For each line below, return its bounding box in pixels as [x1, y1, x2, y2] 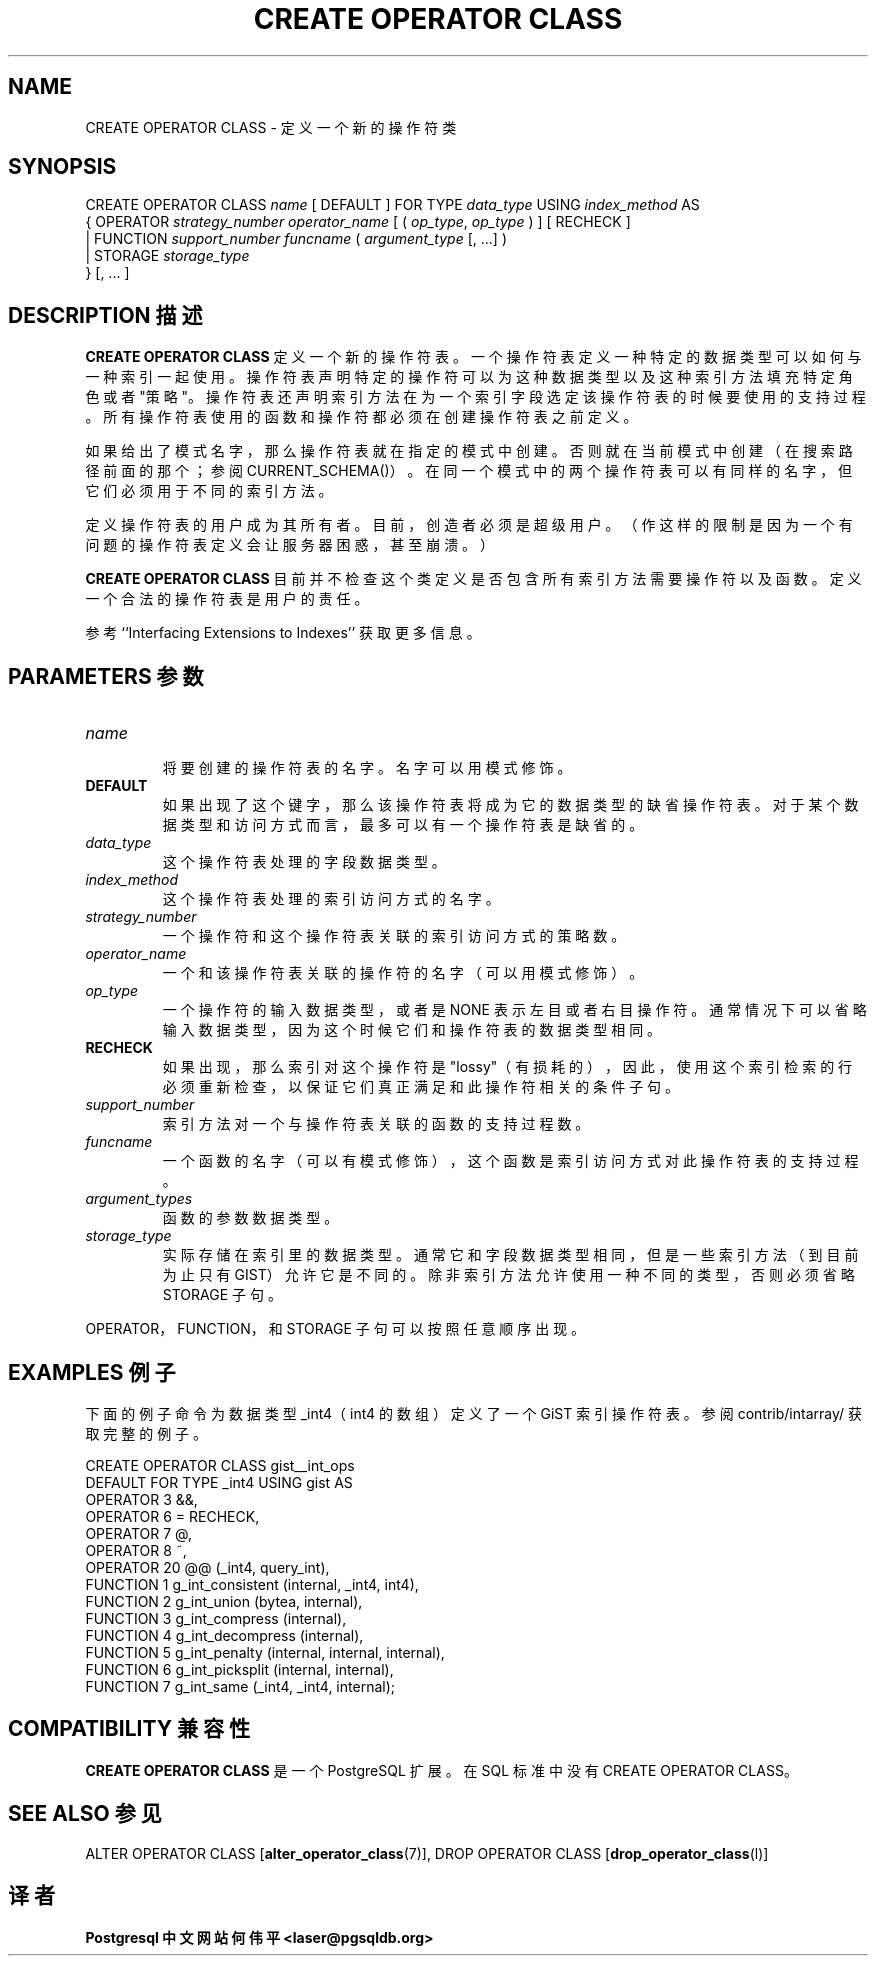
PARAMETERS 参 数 [8, 663, 204, 689]
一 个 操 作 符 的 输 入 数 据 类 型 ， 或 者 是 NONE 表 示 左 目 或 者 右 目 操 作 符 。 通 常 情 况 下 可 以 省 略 [162, 1001, 867, 1019]
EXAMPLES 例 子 [8, 1359, 176, 1385]
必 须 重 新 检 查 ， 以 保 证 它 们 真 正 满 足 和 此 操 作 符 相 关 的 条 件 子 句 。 [162, 1078, 680, 1096]
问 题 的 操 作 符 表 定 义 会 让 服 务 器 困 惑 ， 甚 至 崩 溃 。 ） [85, 536, 495, 554]
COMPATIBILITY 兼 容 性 [8, 1716, 250, 1742]
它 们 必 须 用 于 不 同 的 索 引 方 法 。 [85, 482, 333, 500]
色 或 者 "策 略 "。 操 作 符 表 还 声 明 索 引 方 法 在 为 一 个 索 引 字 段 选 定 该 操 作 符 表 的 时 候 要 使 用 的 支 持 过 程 [85, 388, 866, 406]
